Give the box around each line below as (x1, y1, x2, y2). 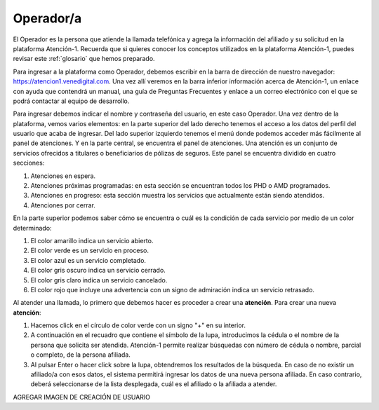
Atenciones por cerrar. (30, 200, 96, 210)
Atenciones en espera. (30, 172, 96, 180)
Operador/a (13, 11, 82, 26)
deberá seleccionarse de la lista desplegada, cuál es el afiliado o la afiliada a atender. (30, 380, 277, 388)
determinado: (13, 224, 52, 232)
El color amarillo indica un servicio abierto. (30, 236, 154, 245)
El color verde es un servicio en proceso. (30, 246, 149, 255)
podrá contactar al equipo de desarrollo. (13, 97, 130, 105)
